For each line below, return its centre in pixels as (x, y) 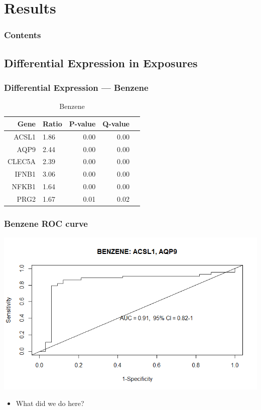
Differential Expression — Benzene (76, 87)
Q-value (116, 123)
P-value (82, 123)
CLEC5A (22, 161)
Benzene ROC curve (46, 223)
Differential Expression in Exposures (101, 62)
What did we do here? (50, 403)
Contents (23, 35)
